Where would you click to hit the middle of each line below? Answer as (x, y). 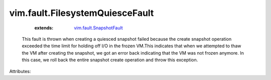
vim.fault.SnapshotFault (98, 28)
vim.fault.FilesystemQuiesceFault (82, 13)
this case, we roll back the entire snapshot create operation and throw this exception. (110, 60)
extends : (44, 28)
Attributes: (20, 71)
